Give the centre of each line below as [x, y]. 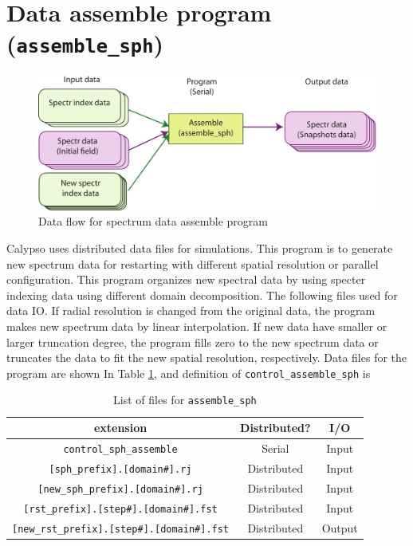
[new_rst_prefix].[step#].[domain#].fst [121, 529]
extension [120, 428]
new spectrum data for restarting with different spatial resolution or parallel [193, 263]
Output [340, 527]
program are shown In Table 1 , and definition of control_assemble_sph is [189, 373]
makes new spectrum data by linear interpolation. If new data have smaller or [197, 326]
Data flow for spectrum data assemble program [153, 221]
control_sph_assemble [120, 449]
